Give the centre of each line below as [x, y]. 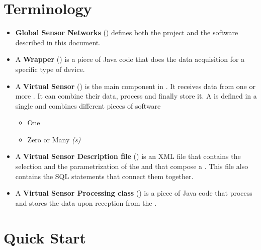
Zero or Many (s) [54, 139]
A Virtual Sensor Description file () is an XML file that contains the [128, 156]
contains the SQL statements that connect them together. [104, 176]
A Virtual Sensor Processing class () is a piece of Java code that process [134, 193]
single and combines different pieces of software [88, 105]
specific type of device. [50, 69]
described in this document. [58, 42]
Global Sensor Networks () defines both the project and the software [127, 32]
